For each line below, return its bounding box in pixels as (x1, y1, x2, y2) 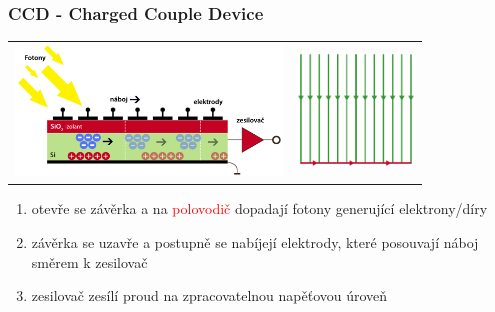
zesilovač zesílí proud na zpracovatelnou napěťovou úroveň (31, 285, 388, 306)
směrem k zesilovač (31, 251, 148, 272)
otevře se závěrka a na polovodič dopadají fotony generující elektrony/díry (31, 198, 488, 219)
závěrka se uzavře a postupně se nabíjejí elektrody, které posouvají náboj (31, 231, 479, 252)
